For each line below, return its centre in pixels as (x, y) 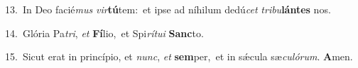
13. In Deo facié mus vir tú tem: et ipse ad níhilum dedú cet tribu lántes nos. (168, 9)
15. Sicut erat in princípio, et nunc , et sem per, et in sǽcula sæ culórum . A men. (179, 56)
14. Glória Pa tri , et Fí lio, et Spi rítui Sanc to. (104, 33)
